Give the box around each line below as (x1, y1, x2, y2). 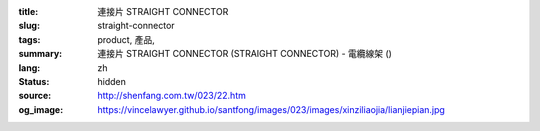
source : (18, 90, 52, 102)
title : (18, 6, 39, 17)
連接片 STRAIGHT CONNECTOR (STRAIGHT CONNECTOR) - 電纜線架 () (97, 48, 392, 60)
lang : (18, 61, 41, 74)
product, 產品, (97, 33, 155, 45)
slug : (18, 20, 40, 32)
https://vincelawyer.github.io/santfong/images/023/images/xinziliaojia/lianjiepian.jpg (97, 103, 445, 115)
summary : (18, 48, 63, 60)
